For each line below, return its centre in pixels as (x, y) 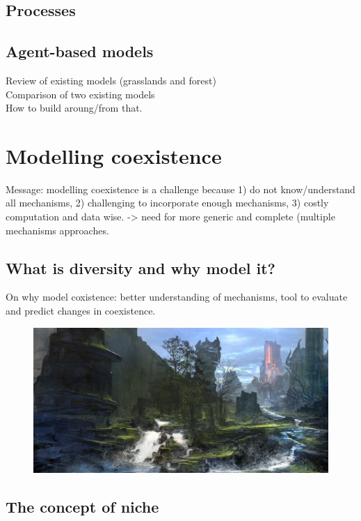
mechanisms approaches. (57, 230)
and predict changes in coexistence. (81, 311)
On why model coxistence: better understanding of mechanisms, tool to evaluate (177, 297)
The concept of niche (82, 506)
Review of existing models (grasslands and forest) (111, 80)
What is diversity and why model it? (141, 267)
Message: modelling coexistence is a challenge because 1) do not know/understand (180, 189)
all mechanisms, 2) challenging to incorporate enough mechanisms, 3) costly (167, 203)
